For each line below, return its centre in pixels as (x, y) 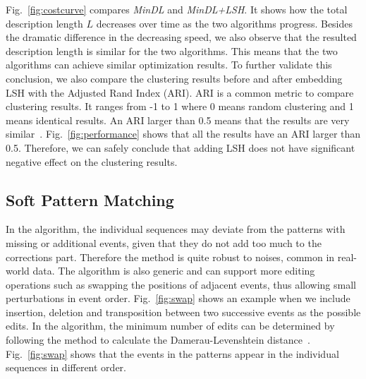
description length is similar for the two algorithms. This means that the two (172, 50)
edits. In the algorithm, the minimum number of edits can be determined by (170, 326)
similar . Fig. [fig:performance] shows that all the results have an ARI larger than (183, 134)
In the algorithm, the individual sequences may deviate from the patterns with (176, 229)
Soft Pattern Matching (90, 199)
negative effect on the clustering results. (92, 161)
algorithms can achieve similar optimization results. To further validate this (169, 65)
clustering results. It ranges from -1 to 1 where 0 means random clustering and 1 (180, 106)
